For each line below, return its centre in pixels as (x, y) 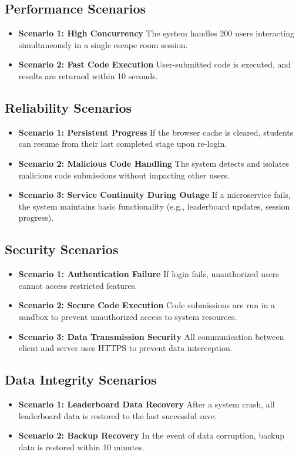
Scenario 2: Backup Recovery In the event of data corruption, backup (151, 435)
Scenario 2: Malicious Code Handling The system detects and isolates (154, 163)
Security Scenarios (62, 249)
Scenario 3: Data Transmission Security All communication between (151, 336)
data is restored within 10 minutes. (81, 446)
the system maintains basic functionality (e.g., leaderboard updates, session (154, 206)
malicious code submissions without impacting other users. (124, 175)
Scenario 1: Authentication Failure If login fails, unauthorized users (149, 274)
